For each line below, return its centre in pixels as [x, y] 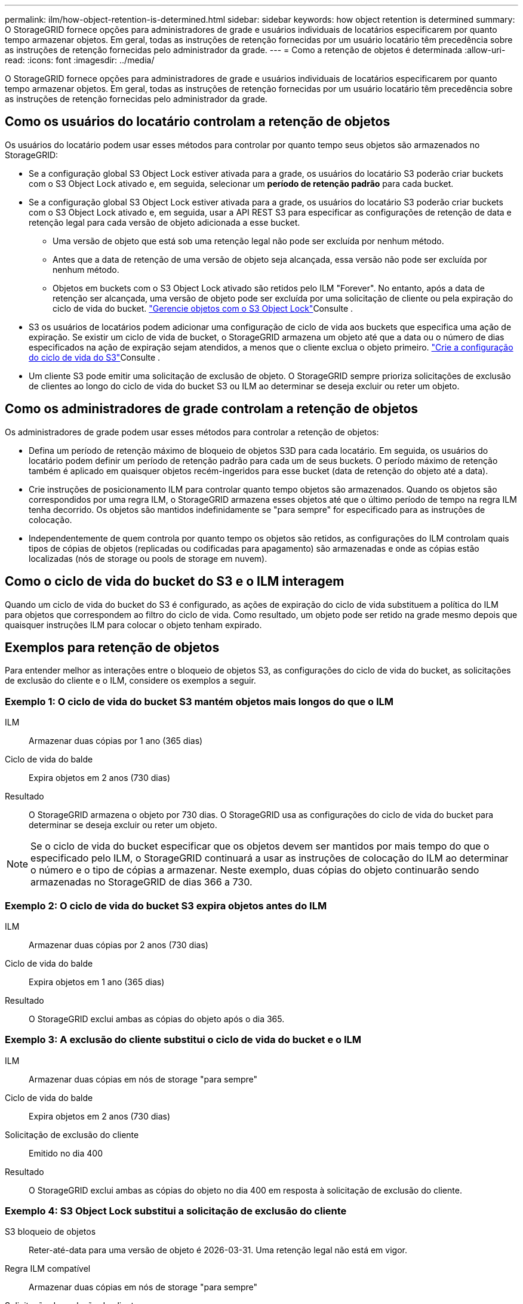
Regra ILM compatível [48, 1269]
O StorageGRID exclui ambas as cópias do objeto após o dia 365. [157, 1019]
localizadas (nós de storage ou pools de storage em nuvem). [148, 558]
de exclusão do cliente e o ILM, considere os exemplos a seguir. [130, 681]
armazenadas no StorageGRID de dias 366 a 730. [141, 882]
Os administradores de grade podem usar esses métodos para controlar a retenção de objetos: [192, 432]
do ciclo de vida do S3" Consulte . [95, 357]
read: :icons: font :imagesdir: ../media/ [80, 60]
